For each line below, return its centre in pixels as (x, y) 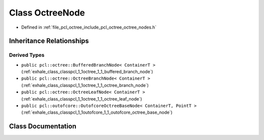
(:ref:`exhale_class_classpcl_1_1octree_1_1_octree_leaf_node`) (82, 99)
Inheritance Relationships (49, 41)
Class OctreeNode (47, 13)
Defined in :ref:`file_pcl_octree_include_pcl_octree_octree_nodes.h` (89, 27)
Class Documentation (43, 126)
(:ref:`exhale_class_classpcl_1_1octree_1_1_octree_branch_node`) (85, 85)
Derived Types (27, 55)
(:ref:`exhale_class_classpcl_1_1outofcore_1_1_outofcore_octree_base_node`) (97, 112)
